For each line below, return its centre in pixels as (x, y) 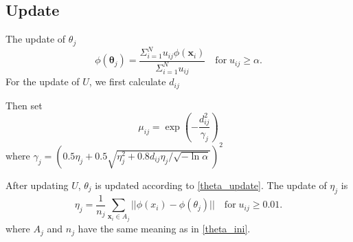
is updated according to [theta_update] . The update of (211, 185)
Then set (24, 105)
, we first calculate (127, 81)
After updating (37, 185)
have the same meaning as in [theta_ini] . (164, 229)
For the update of (43, 81)
